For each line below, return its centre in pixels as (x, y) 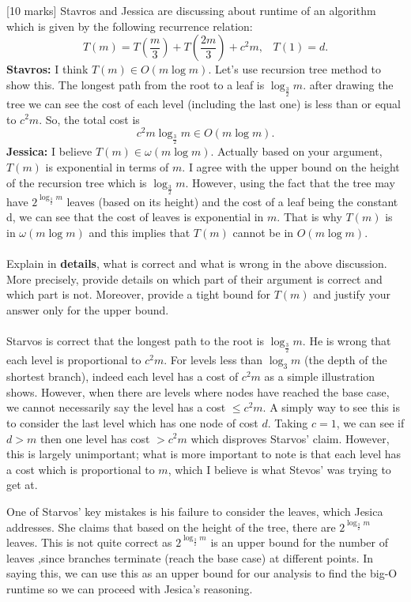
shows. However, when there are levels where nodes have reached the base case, (198, 391)
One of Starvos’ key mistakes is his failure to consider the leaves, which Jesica (195, 511)
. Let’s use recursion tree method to (295, 69)
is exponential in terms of (107, 166)
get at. (22, 485)
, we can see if (370, 422)
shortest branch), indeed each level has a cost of (123, 376)
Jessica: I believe (49, 151)
